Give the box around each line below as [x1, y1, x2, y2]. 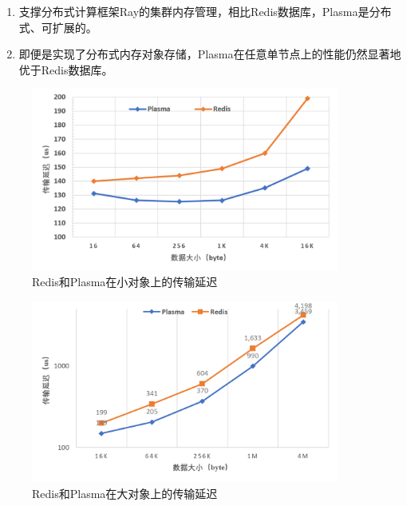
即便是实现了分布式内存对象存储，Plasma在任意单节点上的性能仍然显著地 [18, 46, 401, 62]
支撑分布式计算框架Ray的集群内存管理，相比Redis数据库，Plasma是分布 [18, 3, 392, 19]
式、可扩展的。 [18, 18, 97, 35]
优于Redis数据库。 [18, 61, 113, 78]
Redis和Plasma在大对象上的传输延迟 [32, 484, 218, 501]
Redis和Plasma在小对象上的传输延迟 [32, 273, 218, 290]
